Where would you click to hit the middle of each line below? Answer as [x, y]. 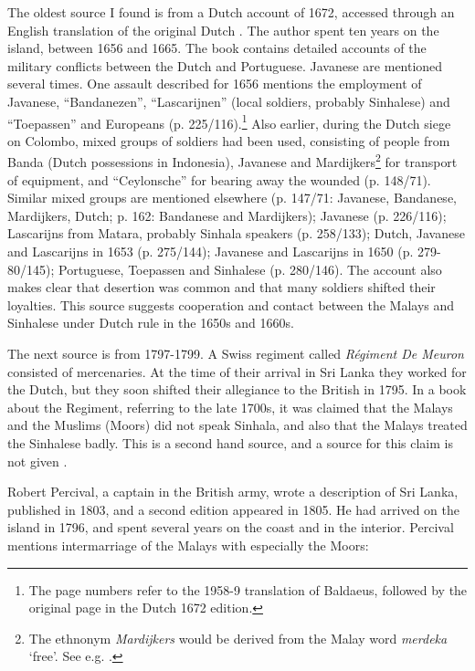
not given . [37, 461]
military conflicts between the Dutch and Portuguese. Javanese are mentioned [225, 65]
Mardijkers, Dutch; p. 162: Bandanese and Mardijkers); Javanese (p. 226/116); [227, 215]
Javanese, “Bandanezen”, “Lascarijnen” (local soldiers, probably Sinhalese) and [229, 101]
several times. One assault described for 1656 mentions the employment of [215, 84]
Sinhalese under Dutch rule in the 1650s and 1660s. [151, 323]
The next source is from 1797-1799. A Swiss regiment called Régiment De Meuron [236, 353]
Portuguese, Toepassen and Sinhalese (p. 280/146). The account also [250, 269]
